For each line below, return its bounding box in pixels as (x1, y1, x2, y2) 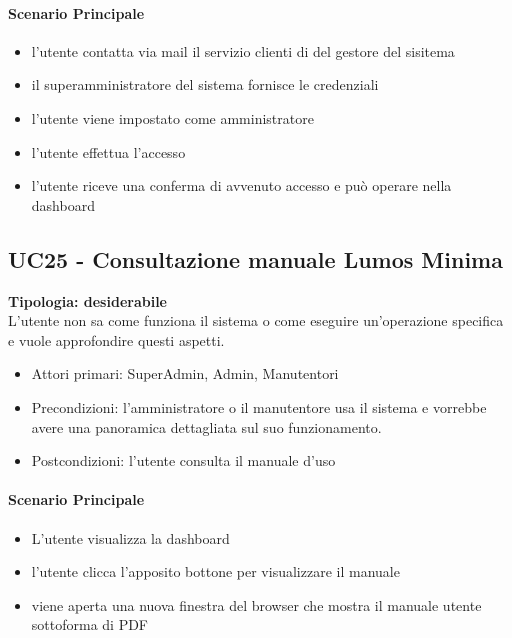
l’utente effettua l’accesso (31, 141, 186, 162)
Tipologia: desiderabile (8, 290, 167, 311)
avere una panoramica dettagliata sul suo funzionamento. (31, 416, 382, 437)
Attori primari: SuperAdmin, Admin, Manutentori (31, 363, 339, 384)
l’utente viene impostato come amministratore (31, 107, 314, 128)
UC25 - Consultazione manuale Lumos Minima (8, 243, 503, 274)
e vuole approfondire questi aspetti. (8, 329, 225, 350)
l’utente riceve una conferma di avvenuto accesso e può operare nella (31, 175, 452, 196)
